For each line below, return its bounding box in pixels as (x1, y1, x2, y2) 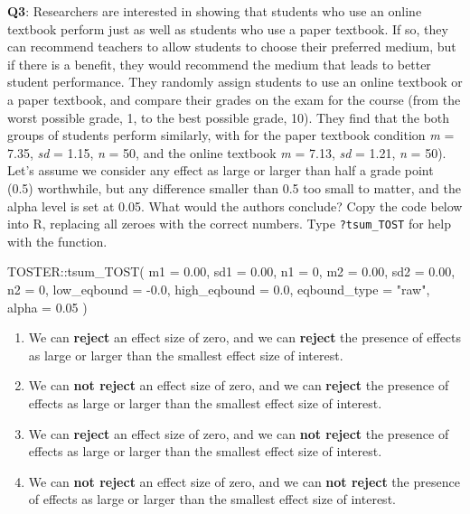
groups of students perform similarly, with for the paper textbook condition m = (7, 126, 455, 145)
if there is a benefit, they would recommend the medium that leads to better (7, 54, 431, 73)
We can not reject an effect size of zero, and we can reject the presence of (28, 376, 449, 395)
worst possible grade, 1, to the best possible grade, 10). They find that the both (7, 107, 450, 126)
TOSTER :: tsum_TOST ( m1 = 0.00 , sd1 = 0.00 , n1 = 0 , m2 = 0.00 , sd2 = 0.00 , (7, 262, 456, 281)
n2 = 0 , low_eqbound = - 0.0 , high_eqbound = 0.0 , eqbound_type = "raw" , (7, 279, 430, 298)
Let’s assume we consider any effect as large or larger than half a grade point (7, 161, 434, 180)
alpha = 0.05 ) (7, 297, 88, 316)
